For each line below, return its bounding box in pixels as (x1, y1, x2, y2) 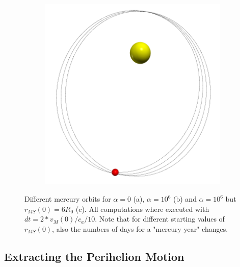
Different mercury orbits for (24, 193, 111, 204)
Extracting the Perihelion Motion (4, 248, 184, 264)
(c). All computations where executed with (75, 203, 209, 214)
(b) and (173, 193, 197, 204)
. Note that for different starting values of (95, 213, 225, 224)
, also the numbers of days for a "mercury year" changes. (52, 223, 228, 234)
